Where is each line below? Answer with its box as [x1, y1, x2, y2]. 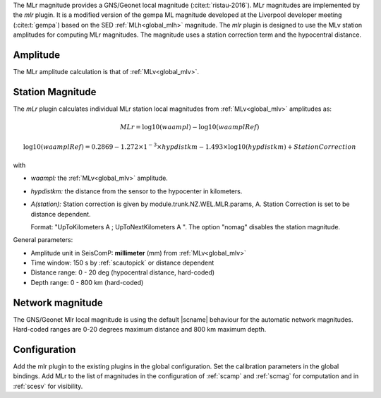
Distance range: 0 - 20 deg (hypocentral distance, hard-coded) [30, 268, 215, 277]
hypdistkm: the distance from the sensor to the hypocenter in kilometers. [30, 187, 243, 195]
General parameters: [13, 236, 73, 244]
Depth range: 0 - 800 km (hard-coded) [30, 278, 144, 287]
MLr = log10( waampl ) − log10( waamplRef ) [120, 123, 260, 131]
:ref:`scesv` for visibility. [13, 382, 83, 390]
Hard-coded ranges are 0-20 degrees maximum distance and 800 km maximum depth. [13, 325, 267, 334]
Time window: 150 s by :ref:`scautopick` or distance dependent [30, 258, 214, 267]
